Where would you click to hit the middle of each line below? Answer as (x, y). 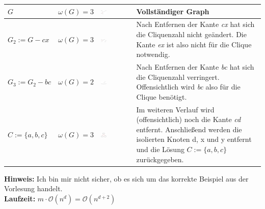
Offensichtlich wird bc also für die (188, 87)
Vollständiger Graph (173, 11)
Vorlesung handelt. (33, 188)
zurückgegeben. (160, 159)
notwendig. (153, 54)
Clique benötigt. (162, 96)
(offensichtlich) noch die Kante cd (189, 119)
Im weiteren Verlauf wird (175, 109)
